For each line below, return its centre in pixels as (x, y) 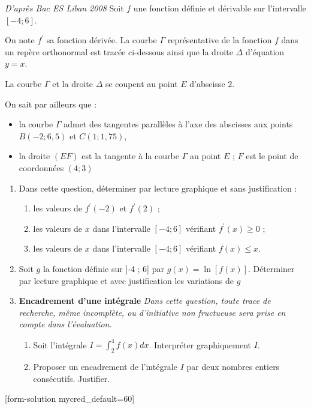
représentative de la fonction (220, 40)
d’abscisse (207, 83)
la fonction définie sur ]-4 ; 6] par (103, 268)
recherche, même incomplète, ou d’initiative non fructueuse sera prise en (152, 312)
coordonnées (41, 167)
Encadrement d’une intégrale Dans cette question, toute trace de (145, 301)
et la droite (73, 83)
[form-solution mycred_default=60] (70, 398)
